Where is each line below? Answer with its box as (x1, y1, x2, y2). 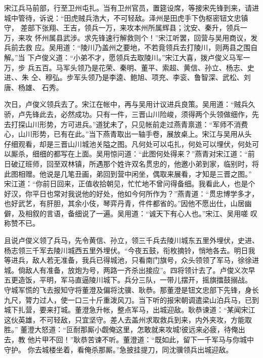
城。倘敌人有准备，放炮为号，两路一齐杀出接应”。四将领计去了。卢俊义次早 (4, 264, 255, 275)
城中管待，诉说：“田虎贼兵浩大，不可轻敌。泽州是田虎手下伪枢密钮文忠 (4, 12, 241, 23)
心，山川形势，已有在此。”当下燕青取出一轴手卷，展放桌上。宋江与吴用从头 (4, 129, 252, 139)
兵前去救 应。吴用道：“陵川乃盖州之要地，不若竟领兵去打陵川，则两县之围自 (4, 42, 258, 53)
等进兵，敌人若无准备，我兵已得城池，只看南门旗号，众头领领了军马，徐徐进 (4, 255, 259, 265)
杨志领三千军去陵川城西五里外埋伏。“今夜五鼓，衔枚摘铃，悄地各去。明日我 (4, 245, 255, 255)
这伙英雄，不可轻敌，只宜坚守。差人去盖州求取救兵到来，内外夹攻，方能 (4, 314, 245, 325)
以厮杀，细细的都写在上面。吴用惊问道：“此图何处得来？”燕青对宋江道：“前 (4, 148, 255, 159)
